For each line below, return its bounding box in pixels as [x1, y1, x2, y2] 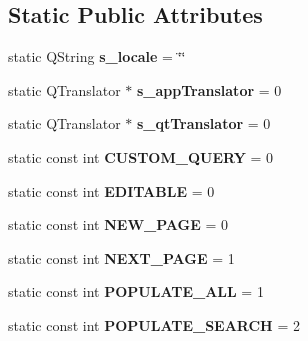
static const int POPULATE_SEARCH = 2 [8, 314, 300, 335]
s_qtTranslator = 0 [136, 113, 271, 134]
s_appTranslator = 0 [136, 79, 282, 100]
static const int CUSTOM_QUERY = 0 [8, 146, 274, 167]
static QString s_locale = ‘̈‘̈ [8, 46, 186, 67]
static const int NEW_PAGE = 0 [8, 214, 229, 235]
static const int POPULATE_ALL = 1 [8, 281, 264, 302]
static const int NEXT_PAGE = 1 [8, 247, 235, 268]
